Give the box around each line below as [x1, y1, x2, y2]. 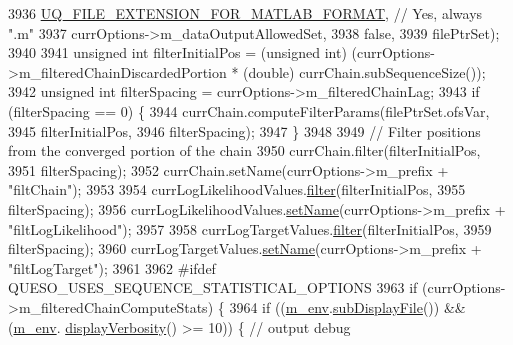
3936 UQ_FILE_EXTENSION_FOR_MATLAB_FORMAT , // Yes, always [8, 3, 483, 23]
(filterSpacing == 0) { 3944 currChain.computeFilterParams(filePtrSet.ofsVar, [8, 100, 490, 121]
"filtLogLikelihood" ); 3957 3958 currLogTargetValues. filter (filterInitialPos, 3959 [8, 218, 492, 239]
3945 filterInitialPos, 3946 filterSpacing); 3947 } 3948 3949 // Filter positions [8, 120, 481, 141]
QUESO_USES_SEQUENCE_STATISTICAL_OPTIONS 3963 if [8, 277, 418, 298]
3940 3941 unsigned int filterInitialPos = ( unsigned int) [8, 42, 347, 63]
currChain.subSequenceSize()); [299, 61, 486, 82]
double [248, 61, 290, 82]
